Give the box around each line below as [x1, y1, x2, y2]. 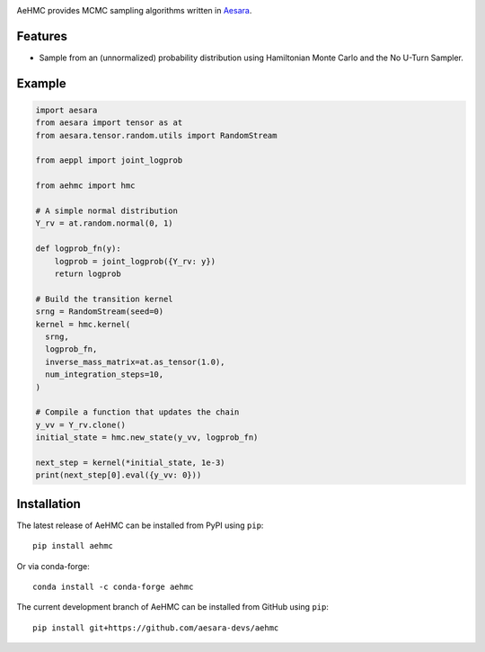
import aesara [35, 104, 98, 115]
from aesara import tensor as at [35, 118, 183, 128]
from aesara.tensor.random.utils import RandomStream [35, 130, 278, 140]
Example [16, 76, 66, 91]
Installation [16, 496, 81, 512]
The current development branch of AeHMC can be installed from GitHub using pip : [16, 602, 330, 612]
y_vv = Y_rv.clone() [35, 419, 126, 430]
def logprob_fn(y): [35, 244, 121, 254]
